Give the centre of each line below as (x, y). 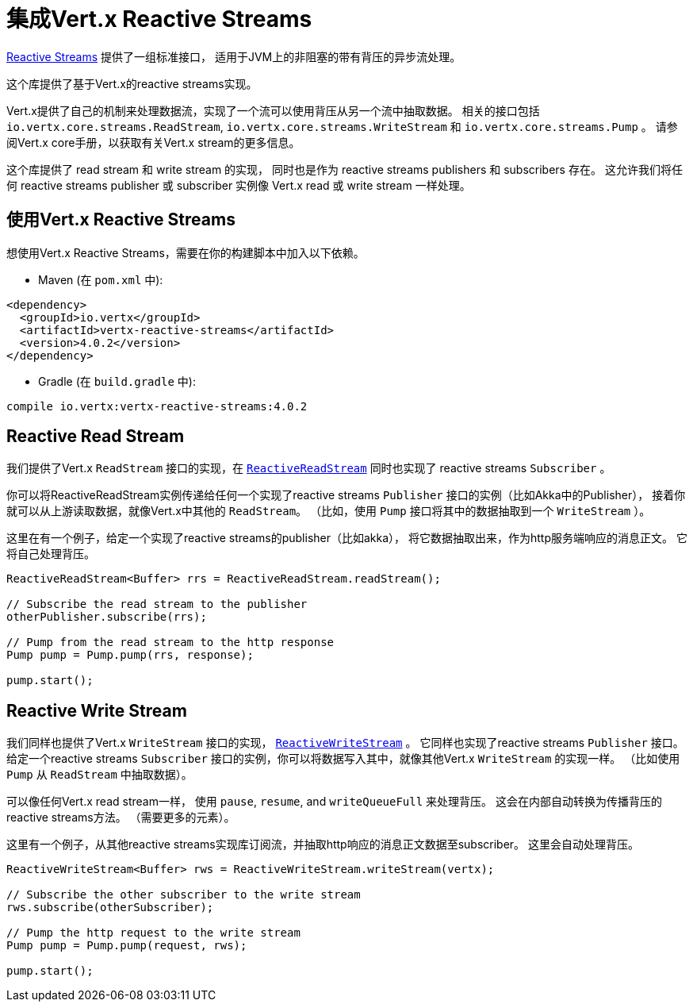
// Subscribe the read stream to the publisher (157, 604)
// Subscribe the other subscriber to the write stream (184, 895)
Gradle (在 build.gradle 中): (117, 381)
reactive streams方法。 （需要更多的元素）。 (121, 818)
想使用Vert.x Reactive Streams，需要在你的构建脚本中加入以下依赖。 (186, 252)
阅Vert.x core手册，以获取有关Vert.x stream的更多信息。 (153, 142)
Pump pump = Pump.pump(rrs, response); (130, 655)
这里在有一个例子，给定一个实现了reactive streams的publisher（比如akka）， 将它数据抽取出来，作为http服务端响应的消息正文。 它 (347, 538)
